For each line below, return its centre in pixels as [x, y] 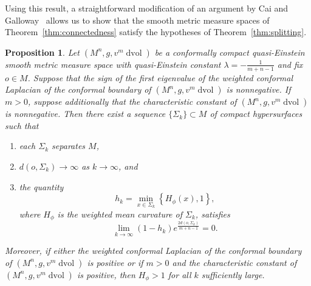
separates [69, 146]
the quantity [41, 186]
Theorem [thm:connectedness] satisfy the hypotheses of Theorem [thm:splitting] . [156, 32]
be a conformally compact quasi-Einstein [230, 52]
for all [179, 274]
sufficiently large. [233, 274]
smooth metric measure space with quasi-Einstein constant [113, 64]
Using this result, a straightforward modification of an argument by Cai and [147, 8]
